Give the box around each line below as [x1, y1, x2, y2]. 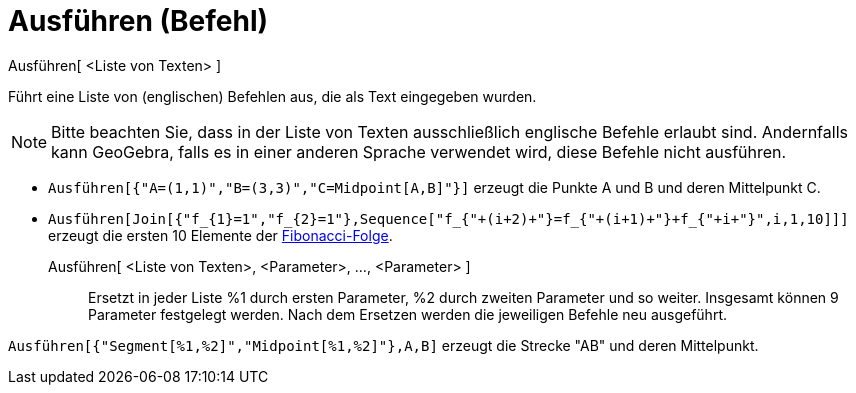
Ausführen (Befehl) [8, 4, 269, 38]
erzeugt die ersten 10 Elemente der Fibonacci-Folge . [48, 226, 393, 244]
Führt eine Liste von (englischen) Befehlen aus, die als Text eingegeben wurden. [8, 87, 537, 105]
